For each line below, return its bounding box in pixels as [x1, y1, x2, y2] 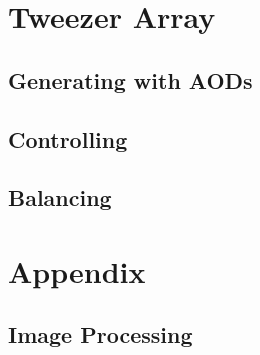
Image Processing [8, 319, 193, 350]
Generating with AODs [8, 64, 253, 95]
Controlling [8, 123, 128, 154]
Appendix [8, 250, 146, 291]
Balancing [8, 182, 112, 213]
